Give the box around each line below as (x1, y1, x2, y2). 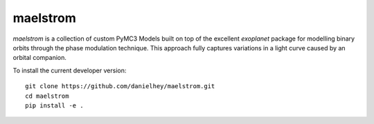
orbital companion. (12, 54, 67, 62)
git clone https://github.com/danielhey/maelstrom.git (25, 83, 215, 90)
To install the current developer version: (12, 66, 127, 74)
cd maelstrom (25, 92, 69, 100)
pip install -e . (25, 101, 84, 110)
